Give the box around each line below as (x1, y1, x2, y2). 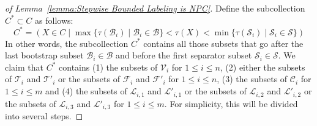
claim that (5, 60, 43, 73)
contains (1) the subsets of (59, 60, 158, 73)
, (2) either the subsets (220, 60, 305, 73)
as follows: (35, 13, 73, 26)
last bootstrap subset (5, 49, 84, 61)
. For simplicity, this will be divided (164, 97, 298, 110)
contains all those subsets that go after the (143, 37, 304, 49)
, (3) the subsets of (217, 72, 288, 85)
